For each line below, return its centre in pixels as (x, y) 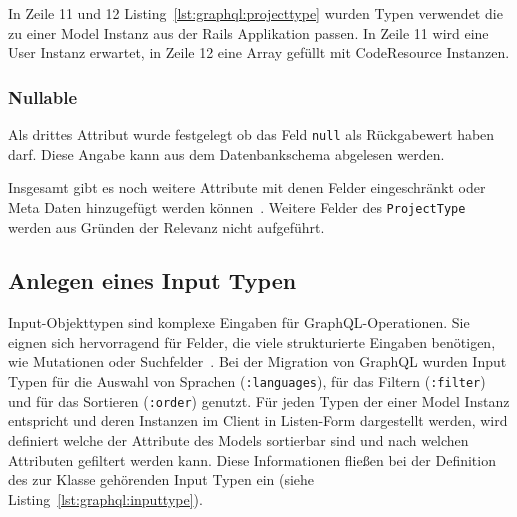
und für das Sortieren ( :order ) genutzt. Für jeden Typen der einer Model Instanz (259, 400)
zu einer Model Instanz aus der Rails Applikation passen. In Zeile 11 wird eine (248, 32)
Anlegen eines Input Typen (152, 280)
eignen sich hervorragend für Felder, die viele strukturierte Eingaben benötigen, (252, 341)
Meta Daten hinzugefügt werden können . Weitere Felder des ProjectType (237, 206)
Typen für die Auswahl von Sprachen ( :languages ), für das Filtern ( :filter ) (247, 381)
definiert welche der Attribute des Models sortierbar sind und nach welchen (238, 439)
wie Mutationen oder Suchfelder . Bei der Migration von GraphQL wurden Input (257, 361)
